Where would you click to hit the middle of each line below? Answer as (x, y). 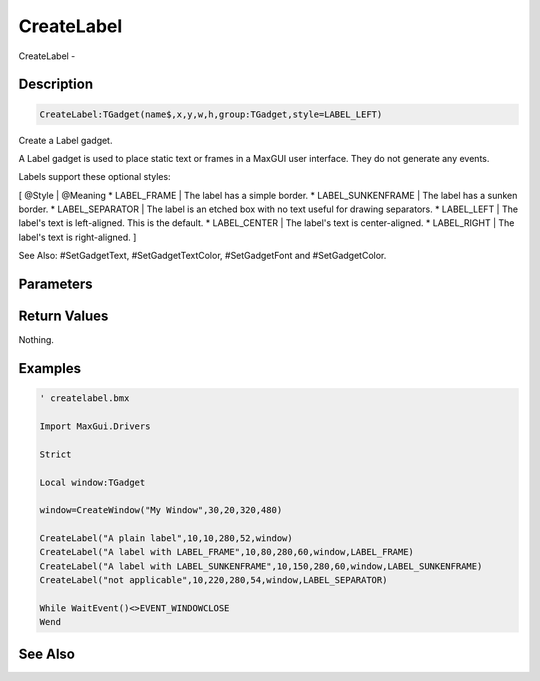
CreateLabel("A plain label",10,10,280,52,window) (166, 538)
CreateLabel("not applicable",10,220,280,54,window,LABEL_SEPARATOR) (213, 580)
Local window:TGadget (92, 482)
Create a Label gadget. (65, 140)
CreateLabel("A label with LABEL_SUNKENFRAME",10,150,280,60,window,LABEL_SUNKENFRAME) (261, 566)
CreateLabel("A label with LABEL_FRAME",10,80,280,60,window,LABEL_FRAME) (227, 552)
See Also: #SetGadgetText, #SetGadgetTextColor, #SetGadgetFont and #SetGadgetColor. (202, 256)
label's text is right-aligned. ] (77, 237)
